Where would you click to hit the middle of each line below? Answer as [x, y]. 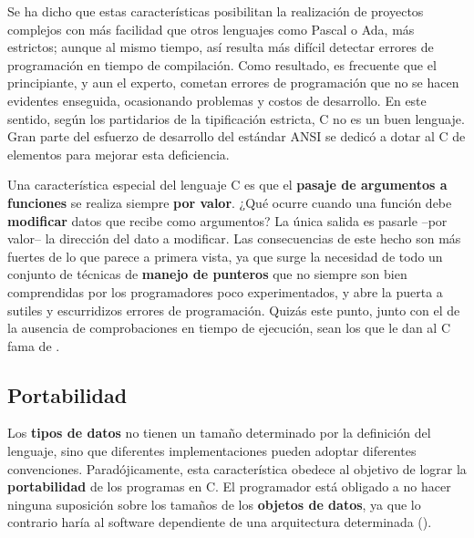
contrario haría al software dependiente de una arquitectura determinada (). [220, 522]
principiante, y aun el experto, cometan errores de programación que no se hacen [233, 83]
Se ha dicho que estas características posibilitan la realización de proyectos [216, 11]
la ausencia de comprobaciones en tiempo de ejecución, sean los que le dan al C [229, 328]
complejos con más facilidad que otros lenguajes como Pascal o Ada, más [211, 29]
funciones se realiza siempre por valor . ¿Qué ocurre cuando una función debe [230, 202]
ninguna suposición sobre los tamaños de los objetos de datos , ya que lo [214, 504]
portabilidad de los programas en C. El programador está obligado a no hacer [229, 486]
